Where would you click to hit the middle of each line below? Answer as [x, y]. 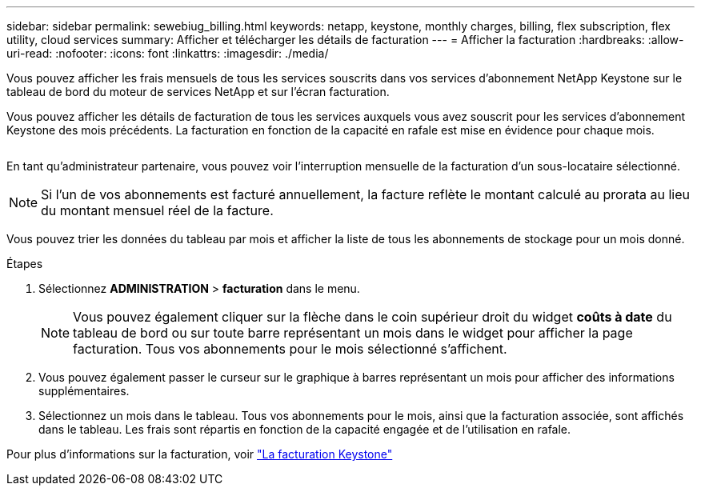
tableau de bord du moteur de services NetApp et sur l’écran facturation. [198, 92]
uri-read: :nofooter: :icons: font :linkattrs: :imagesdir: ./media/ [168, 53]
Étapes [25, 264]
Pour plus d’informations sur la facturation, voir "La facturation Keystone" [200, 454]
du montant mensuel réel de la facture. [157, 210]
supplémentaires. [84, 391]
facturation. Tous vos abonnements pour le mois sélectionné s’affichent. [290, 349]
